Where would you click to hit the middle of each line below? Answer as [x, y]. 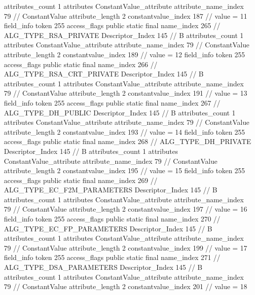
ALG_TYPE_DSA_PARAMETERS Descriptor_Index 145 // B [103, 267]
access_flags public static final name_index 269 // [81, 180]
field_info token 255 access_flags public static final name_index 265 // [112, 25]
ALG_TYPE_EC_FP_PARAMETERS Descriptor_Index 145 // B [108, 228]
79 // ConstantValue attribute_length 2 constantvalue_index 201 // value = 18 [126, 286]
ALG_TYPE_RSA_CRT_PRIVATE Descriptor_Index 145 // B [104, 74]
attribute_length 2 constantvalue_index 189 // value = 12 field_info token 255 [125, 54]
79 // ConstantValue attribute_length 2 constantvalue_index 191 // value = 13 [126, 93]
